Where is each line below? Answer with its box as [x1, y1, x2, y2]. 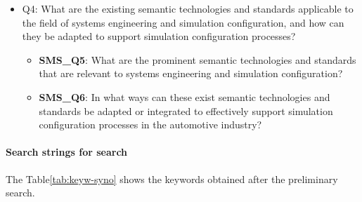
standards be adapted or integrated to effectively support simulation [39, 103, 333, 118]
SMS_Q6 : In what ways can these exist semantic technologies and [39, 89, 330, 104]
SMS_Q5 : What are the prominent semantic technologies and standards [39, 52, 356, 67]
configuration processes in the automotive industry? [39, 117, 262, 132]
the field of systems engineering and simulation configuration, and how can [22, 15, 344, 29]
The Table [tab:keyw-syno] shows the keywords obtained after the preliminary [6, 171, 338, 186]
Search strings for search [6, 144, 128, 159]
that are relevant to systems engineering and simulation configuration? [39, 66, 343, 81]
